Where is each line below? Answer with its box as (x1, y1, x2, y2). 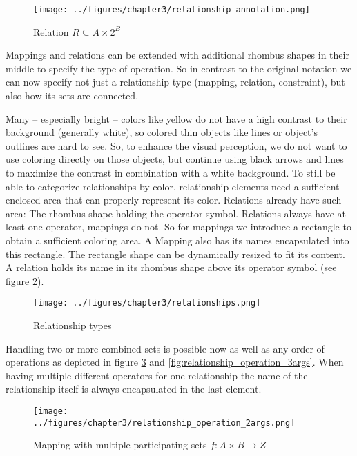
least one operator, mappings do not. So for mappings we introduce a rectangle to (6, 219, 351, 234)
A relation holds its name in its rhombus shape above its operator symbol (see (6, 260, 337, 275)
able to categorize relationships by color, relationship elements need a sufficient (6, 179, 340, 193)
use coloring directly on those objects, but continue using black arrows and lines (6, 152, 344, 166)
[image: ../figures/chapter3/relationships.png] (33, 298, 261, 308)
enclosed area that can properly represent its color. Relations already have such (6, 192, 342, 207)
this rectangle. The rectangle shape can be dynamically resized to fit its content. (6, 246, 345, 261)
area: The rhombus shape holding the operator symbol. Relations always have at (6, 206, 347, 220)
